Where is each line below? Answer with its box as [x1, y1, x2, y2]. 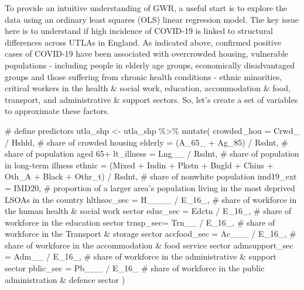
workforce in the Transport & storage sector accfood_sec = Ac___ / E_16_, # [5, 227, 296, 240]
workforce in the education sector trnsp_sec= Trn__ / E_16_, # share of [5, 216, 275, 228]
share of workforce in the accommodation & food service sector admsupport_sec [5, 239, 293, 251]
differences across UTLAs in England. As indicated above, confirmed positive [5, 36, 281, 48]
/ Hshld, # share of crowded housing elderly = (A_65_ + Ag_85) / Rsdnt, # [5, 136, 288, 148]
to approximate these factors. [5, 105, 110, 117]
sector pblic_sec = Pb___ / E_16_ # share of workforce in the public [5, 262, 265, 274]
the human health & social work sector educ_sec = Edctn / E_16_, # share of [5, 205, 292, 217]
